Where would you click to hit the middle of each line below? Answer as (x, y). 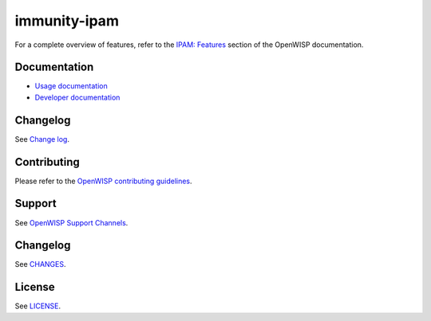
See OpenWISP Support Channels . (71, 222)
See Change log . (42, 139)
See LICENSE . (38, 306)
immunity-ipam (67, 21)
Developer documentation (77, 97)
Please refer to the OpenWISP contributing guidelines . (103, 181)
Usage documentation (71, 86)
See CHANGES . (40, 264)
